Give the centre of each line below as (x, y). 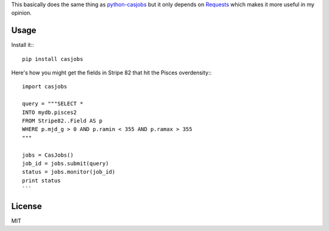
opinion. (21, 13)
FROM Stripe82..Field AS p (62, 121)
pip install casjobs (53, 59)
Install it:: (23, 45)
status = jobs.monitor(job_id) (69, 172)
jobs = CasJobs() (48, 155)
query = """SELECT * (53, 104)
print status (41, 180)
